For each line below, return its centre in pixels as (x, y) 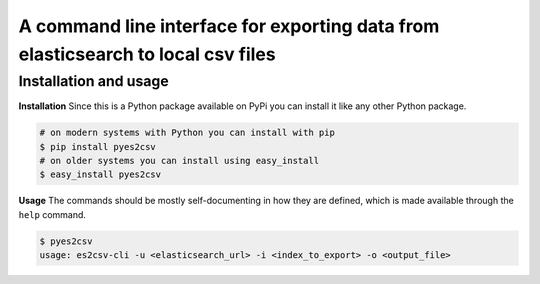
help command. (52, 214)
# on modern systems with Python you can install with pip (187, 133)
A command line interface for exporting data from (229, 26)
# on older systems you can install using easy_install (179, 160)
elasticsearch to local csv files (147, 54)
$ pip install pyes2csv (98, 146)
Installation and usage (93, 81)
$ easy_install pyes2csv (100, 174)
